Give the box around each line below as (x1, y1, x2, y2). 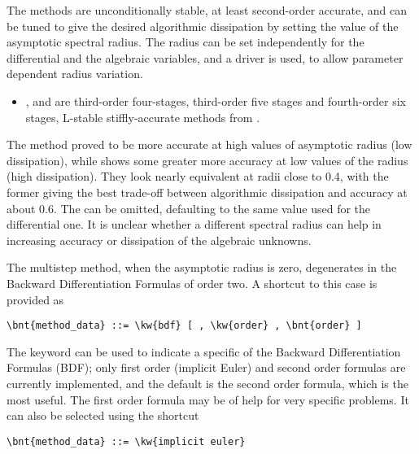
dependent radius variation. (7, 65, 143, 82)
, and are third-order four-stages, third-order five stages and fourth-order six (25, 92, 406, 109)
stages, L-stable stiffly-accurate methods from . (25, 108, 260, 125)
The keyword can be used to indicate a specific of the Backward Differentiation (7, 343, 401, 360)
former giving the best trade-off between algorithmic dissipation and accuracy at (7, 183, 408, 200)
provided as (7, 290, 64, 308)
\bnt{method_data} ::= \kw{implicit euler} (7, 435, 246, 447)
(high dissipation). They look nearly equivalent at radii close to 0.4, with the (7, 168, 389, 185)
